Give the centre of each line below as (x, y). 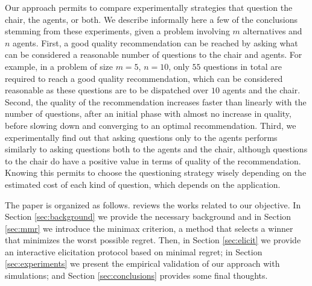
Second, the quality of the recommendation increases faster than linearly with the (156, 101)
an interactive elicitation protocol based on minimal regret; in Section (134, 251)
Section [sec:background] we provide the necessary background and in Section (148, 216)
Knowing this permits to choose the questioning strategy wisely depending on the (156, 173)
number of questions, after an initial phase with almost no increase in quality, (148, 113)
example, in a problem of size (59, 66)
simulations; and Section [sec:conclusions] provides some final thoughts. (136, 275)
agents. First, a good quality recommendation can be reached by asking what (155, 42)
